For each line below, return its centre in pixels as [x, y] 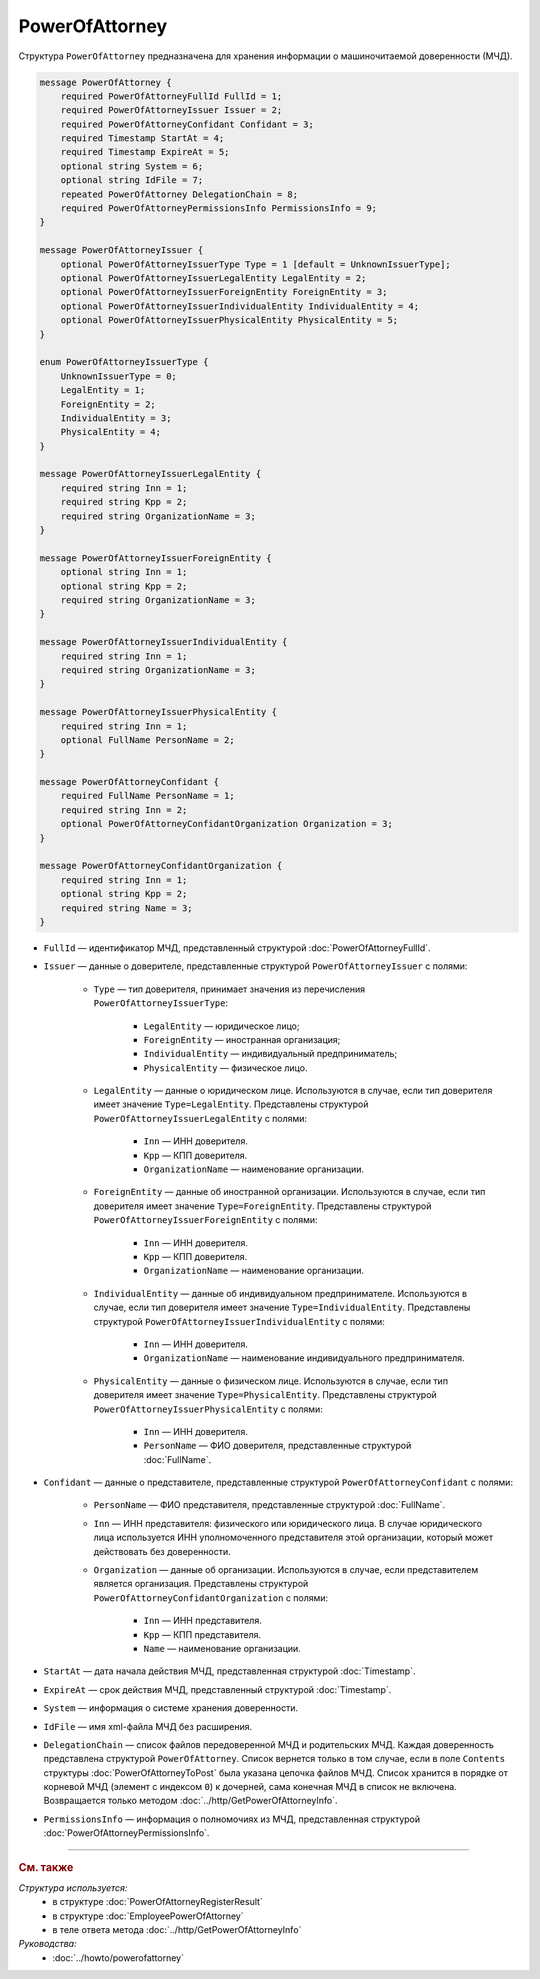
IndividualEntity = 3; [116, 418]
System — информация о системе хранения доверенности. [171, 1708]
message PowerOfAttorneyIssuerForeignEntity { [155, 558]
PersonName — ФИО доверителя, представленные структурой [277, 1446]
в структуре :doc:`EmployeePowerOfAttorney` [148, 1916]
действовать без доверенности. [162, 1551]
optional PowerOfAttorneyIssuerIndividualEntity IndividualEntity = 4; [240, 306]
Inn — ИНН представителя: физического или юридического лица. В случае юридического [288, 1523]
